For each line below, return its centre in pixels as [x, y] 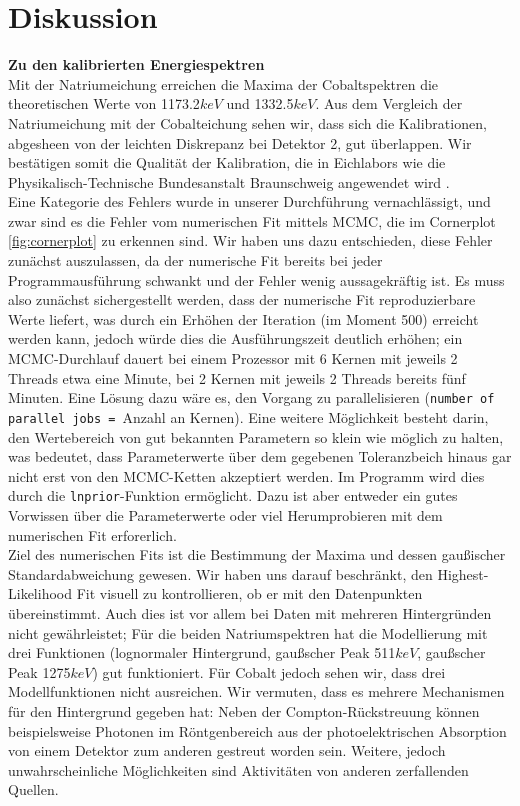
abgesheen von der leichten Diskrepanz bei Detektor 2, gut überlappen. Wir [240, 142]
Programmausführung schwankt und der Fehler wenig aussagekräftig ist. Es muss [256, 279]
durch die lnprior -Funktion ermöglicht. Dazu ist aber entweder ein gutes [233, 495]
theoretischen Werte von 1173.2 [104, 103]
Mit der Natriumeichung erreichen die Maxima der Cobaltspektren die [223, 83]
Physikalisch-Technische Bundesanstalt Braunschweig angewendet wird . [229, 181]
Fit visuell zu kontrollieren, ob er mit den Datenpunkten [249, 593]
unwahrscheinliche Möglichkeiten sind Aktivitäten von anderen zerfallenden [238, 769]
